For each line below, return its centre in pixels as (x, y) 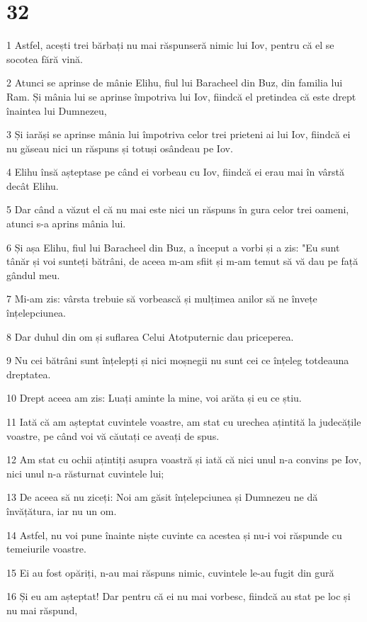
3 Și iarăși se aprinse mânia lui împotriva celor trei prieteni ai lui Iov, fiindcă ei (179, 134)
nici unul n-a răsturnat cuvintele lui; (85, 473)
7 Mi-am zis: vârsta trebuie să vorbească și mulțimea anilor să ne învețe (162, 299)
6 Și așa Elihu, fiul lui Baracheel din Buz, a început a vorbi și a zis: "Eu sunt (173, 247)
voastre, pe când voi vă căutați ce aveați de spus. (113, 435)
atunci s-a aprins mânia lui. (66, 224)
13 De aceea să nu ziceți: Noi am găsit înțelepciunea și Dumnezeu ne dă (162, 497)
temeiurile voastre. (46, 549)
